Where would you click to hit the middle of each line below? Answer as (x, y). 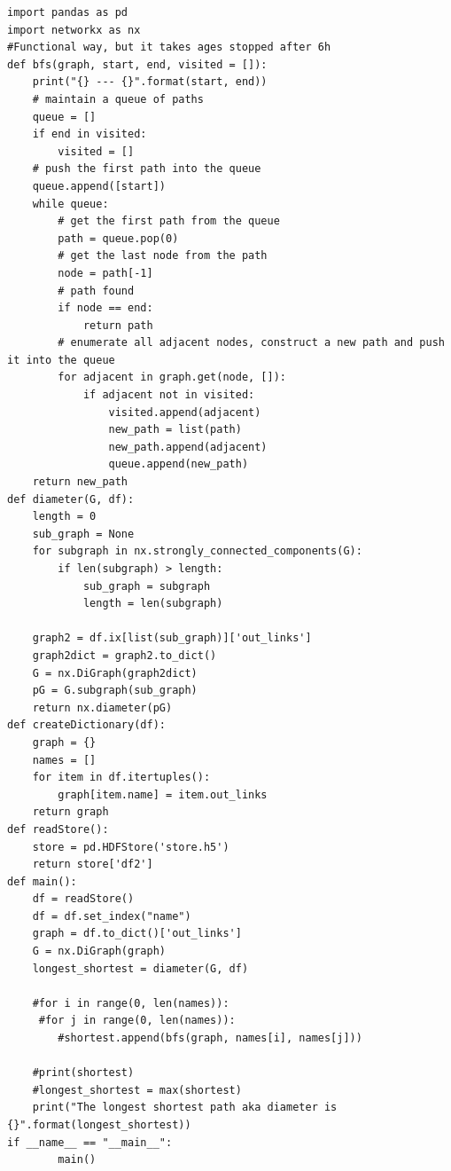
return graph (70, 812)
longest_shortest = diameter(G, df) (140, 968)
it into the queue (61, 360)
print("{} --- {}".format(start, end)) (150, 82)
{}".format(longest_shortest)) (99, 1125)
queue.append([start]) (99, 186)
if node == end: (105, 308)
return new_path (80, 482)
